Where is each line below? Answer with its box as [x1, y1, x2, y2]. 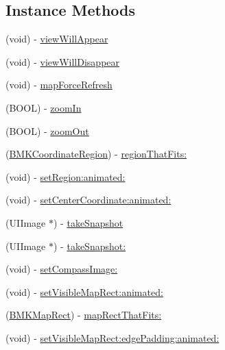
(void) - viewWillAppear [5, 32, 108, 46]
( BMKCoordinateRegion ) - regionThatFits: [5, 147, 187, 161]
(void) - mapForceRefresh [5, 77, 113, 92]
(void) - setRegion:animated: [5, 169, 126, 184]
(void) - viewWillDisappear [5, 54, 120, 68]
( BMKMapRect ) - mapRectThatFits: [5, 308, 162, 322]
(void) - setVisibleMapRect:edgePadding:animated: [5, 330, 220, 345]
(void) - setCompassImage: [5, 262, 118, 276]
